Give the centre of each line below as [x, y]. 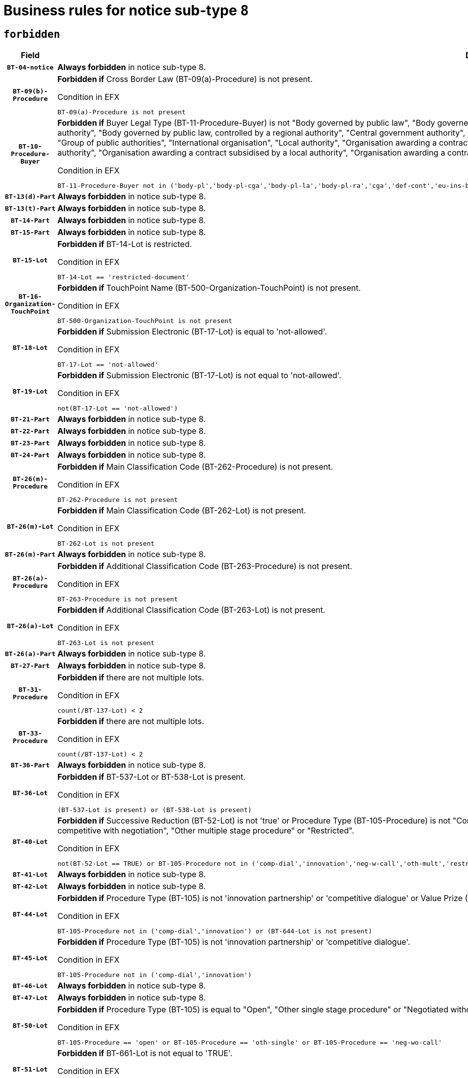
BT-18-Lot [30, 347]
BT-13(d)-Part [30, 196]
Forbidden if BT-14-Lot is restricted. [125, 244]
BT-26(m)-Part [30, 554]
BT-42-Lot [30, 886]
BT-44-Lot [30, 914]
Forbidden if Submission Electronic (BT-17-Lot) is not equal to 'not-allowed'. [199, 375]
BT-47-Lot [30, 997]
